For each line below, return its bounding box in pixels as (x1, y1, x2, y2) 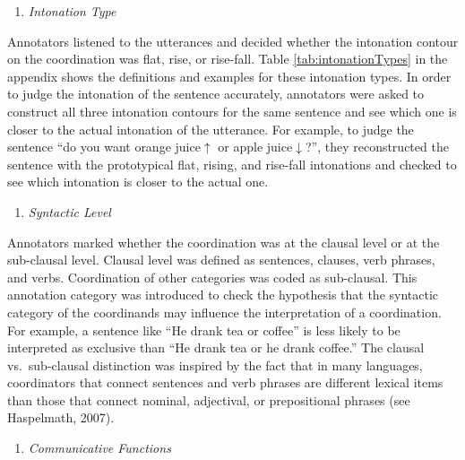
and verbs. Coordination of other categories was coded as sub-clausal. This (7, 267, 418, 286)
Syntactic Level (28, 202, 111, 221)
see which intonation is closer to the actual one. (7, 172, 269, 191)
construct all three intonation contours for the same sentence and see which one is (7, 101, 457, 120)
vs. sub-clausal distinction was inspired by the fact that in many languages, (7, 355, 423, 374)
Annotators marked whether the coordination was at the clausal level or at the (7, 232, 440, 251)
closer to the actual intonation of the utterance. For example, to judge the (7, 119, 414, 138)
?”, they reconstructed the (305, 137, 449, 156)
